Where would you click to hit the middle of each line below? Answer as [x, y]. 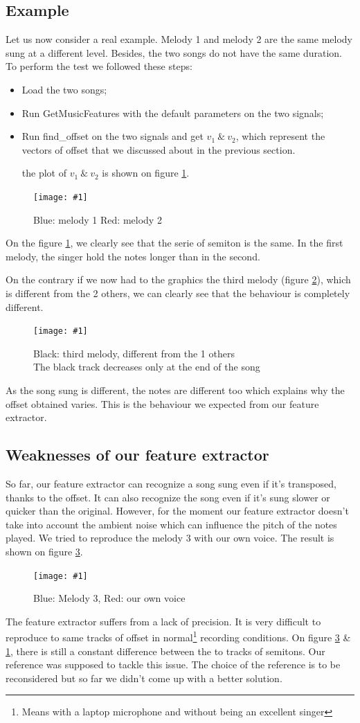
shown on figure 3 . [44, 551]
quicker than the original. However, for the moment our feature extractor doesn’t [177, 511]
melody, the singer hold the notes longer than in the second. [133, 256]
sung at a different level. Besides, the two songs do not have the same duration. [174, 52]
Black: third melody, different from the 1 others [134, 353]
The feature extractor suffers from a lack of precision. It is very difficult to [163, 621]
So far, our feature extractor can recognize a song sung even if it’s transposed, [171, 483]
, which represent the [280, 136]
